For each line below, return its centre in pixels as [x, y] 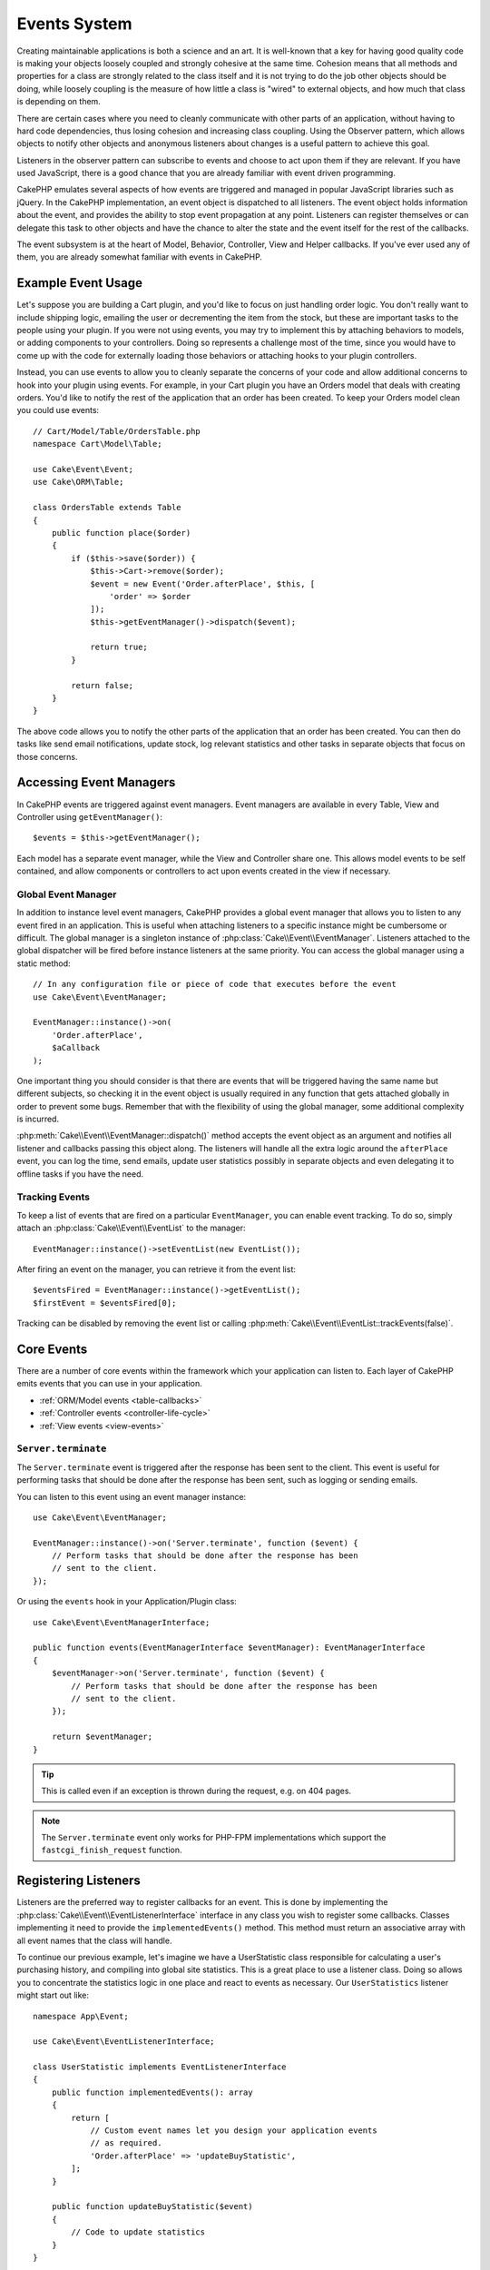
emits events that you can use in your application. [110, 1384]
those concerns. [47, 756]
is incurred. [38, 1119]
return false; [103, 685]
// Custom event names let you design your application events [234, 2131]
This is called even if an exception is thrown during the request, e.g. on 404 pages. [196, 1791]
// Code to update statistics [138, 2232]
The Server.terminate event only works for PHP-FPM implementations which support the [214, 1838]
